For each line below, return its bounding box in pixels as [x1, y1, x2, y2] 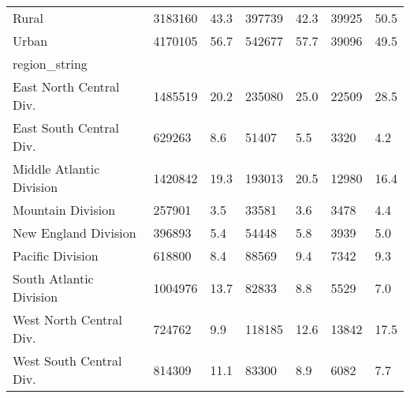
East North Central [13, 77, 120, 96]
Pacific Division [13, 246, 99, 265]
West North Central [13, 310, 122, 329]
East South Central [13, 118, 120, 137]
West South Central [13, 351, 122, 370]
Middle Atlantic [13, 160, 100, 178]
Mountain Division [13, 201, 116, 219]
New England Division [13, 223, 136, 242]
